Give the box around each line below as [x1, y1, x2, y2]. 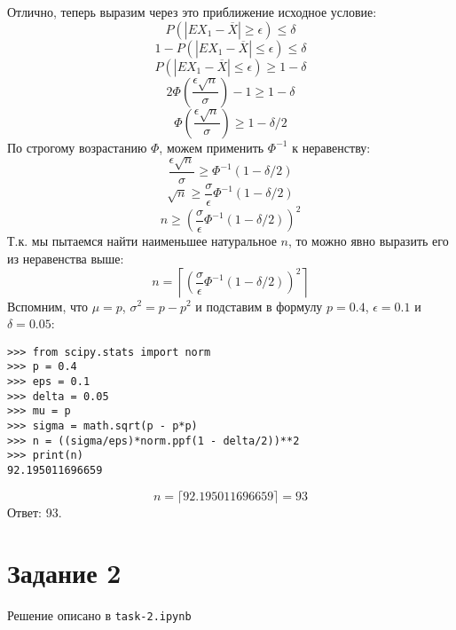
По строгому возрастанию [7, 138, 147, 156]
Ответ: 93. [7, 502, 62, 521]
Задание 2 [7, 555, 122, 591]
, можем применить [159, 138, 264, 156]
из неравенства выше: [7, 248, 124, 267]
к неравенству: [292, 138, 371, 156]
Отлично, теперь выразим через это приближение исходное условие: [7, 3, 377, 20]
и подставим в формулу [195, 296, 323, 315]
